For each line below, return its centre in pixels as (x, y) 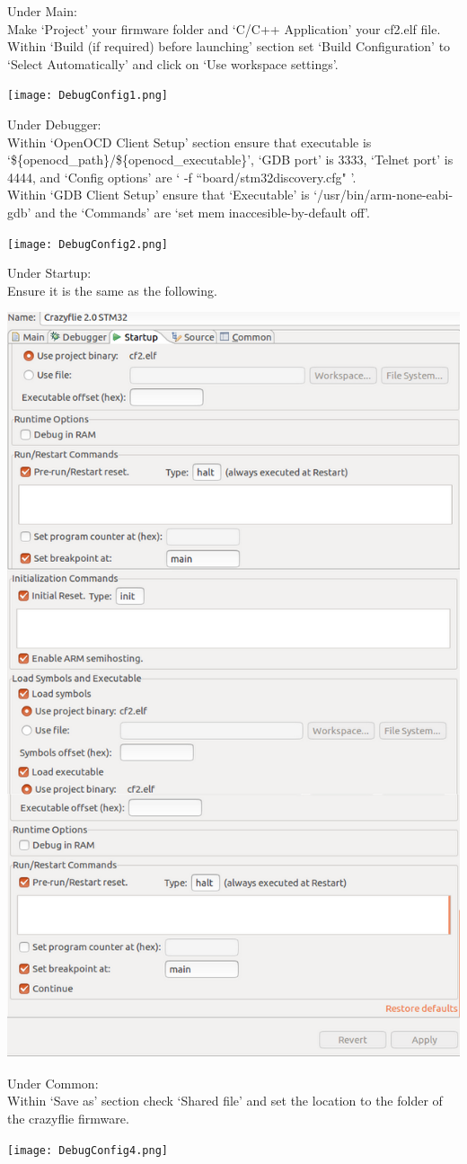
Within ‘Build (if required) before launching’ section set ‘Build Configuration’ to (229, 46)
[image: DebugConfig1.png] (88, 96)
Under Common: (53, 1083)
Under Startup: (49, 273)
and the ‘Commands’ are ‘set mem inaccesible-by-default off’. (203, 212)
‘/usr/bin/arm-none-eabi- (383, 195)
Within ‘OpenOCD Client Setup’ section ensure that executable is (189, 142)
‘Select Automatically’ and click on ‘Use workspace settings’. (173, 63)
